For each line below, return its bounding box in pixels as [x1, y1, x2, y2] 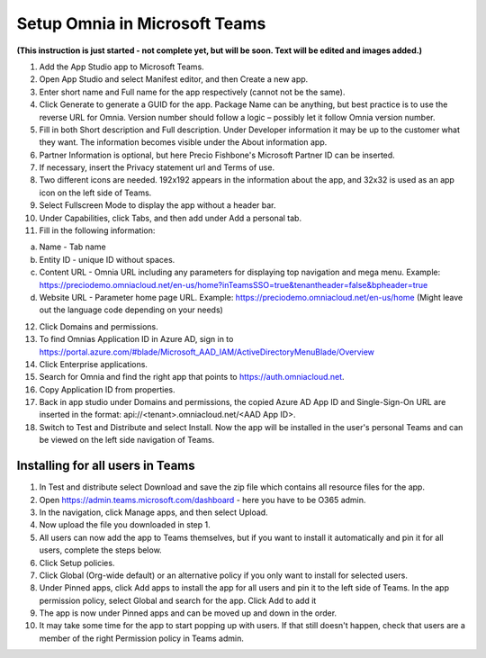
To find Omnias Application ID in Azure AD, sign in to [39, 334, 234, 345]
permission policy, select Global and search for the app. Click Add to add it [39, 595, 317, 606]
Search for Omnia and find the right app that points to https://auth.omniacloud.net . [39, 372, 346, 383]
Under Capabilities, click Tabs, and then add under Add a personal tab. [39, 212, 301, 223]
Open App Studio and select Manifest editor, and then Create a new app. [39, 74, 309, 85]
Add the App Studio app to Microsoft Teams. [39, 61, 204, 72]
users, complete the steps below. [39, 545, 162, 555]
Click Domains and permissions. [39, 320, 159, 332]
